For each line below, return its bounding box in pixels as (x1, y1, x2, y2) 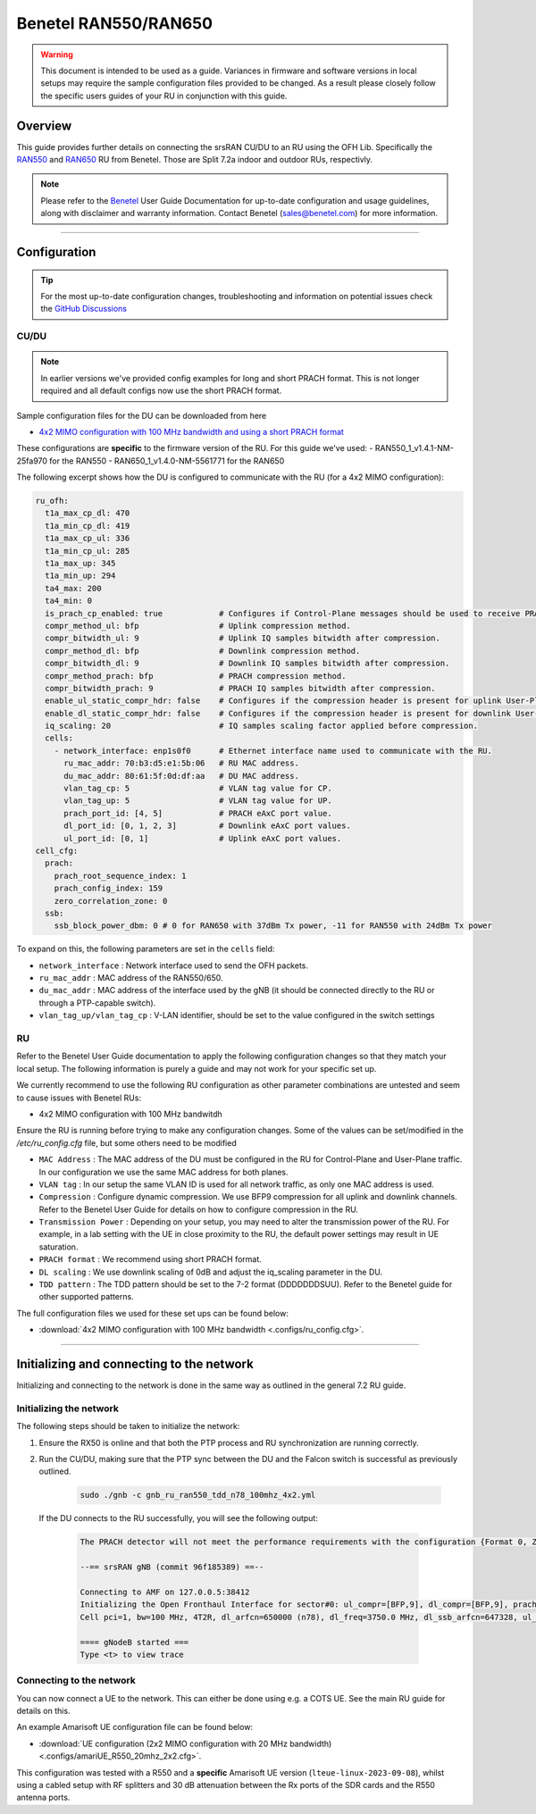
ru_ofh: (35, 496, 69, 506)
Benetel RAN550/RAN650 (16, 13, 214, 33)
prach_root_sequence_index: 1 (54, 871, 187, 881)
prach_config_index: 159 (54, 883, 163, 893)
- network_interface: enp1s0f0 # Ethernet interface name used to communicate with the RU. (54, 746, 493, 756)
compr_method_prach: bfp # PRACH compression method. (45, 671, 347, 681)
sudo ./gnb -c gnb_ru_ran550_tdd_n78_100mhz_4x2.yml (80, 1490, 316, 1501)
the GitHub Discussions (40, 304, 127, 314)
